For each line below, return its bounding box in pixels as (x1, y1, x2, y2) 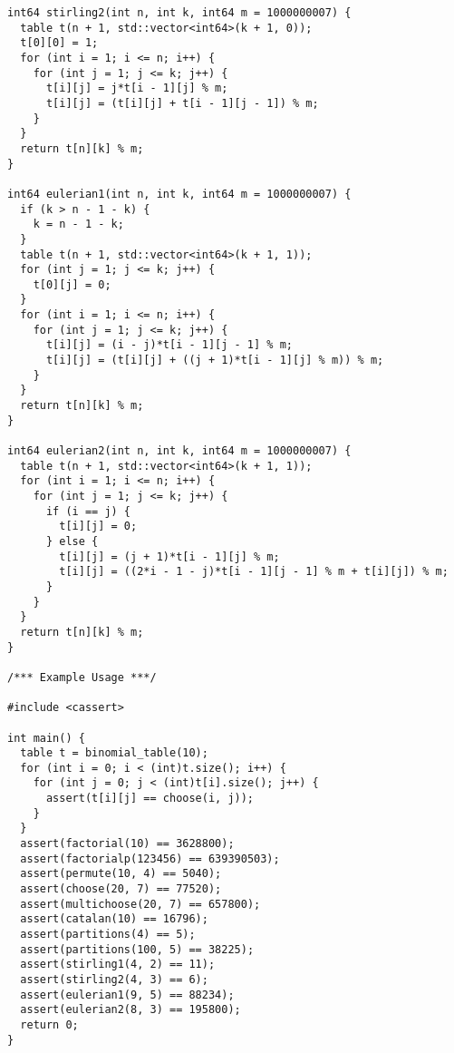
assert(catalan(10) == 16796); (20, 912, 208, 926)
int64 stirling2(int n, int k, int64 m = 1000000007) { (7, 6, 352, 19)
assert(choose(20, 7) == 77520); (20, 882, 222, 896)
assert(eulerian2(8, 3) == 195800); (20, 1003, 241, 1017)
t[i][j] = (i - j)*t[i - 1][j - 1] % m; (45, 338, 293, 352)
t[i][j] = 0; (59, 520, 138, 533)
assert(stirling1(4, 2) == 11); (20, 958, 216, 971)
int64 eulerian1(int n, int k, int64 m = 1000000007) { (7, 187, 352, 200)
